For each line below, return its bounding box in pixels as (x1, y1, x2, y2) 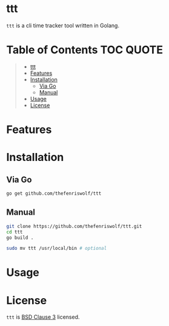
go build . (6, 235, 34, 241)
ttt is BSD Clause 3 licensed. (6, 313, 80, 321)
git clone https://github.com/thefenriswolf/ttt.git (6, 223, 142, 229)
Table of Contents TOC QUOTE (6, 43, 164, 57)
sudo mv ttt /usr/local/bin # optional (6, 246, 107, 252)
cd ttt (6, 229, 23, 235)
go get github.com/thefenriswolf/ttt (6, 191, 102, 197)
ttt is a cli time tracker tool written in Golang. (6, 22, 120, 29)
